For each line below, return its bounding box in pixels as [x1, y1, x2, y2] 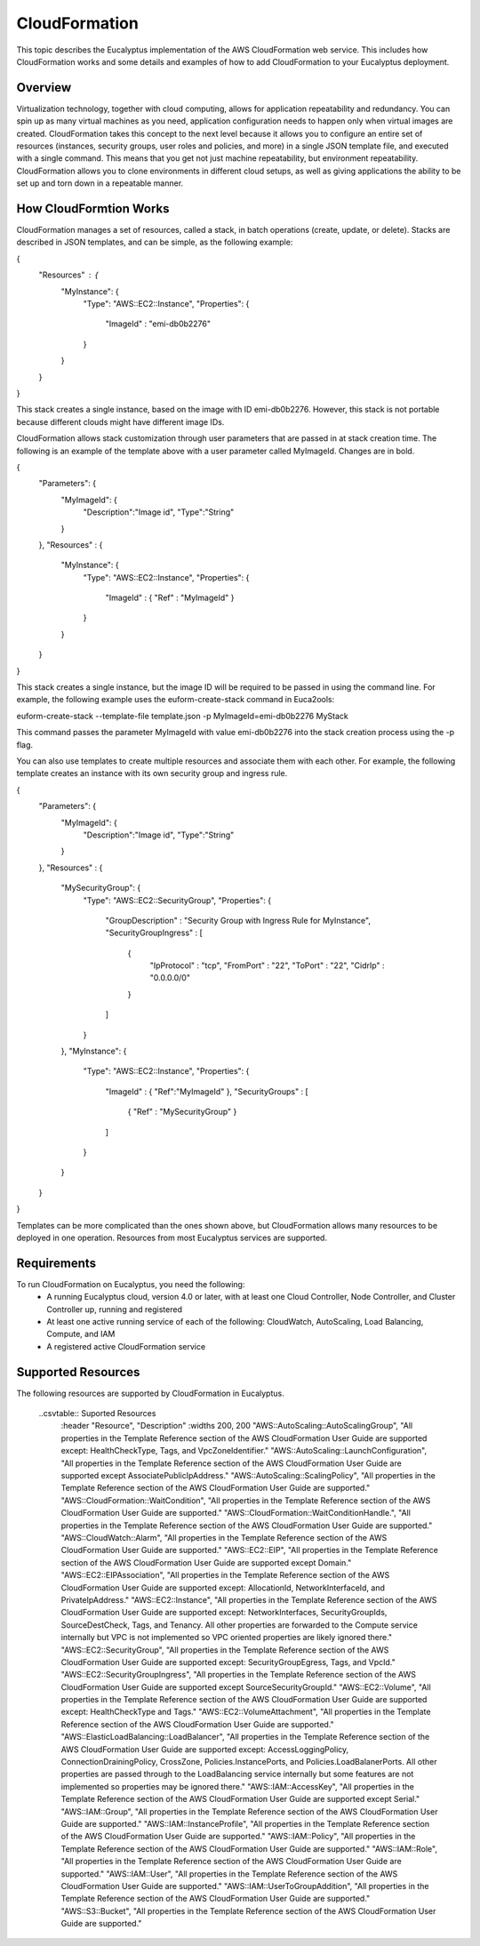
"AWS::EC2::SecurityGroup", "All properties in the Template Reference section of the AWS [60, 1645, 389, 1655]
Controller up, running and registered [46, 1303, 182, 1315]
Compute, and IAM [46, 1329, 116, 1340]
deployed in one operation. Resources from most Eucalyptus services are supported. [16, 1232, 328, 1243]
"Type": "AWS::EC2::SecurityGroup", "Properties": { [83, 894, 271, 906]
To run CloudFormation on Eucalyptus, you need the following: [16, 1278, 245, 1289]
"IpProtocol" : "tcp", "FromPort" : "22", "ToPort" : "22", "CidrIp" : [149, 960, 386, 971]
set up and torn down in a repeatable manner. [16, 178, 184, 188]
